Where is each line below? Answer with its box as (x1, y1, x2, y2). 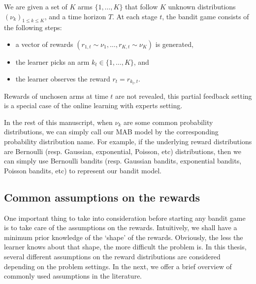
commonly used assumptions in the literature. (4, 271, 142, 281)
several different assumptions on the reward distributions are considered (4, 251, 221, 261)
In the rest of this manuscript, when (4, 117, 113, 127)
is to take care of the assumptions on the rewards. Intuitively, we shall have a (4, 222, 237, 233)
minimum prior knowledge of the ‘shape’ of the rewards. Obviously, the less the (4, 232, 243, 242)
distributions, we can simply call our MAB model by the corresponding (4, 126, 219, 137)
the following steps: (4, 22, 62, 33)
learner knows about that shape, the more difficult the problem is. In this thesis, (4, 242, 247, 252)
